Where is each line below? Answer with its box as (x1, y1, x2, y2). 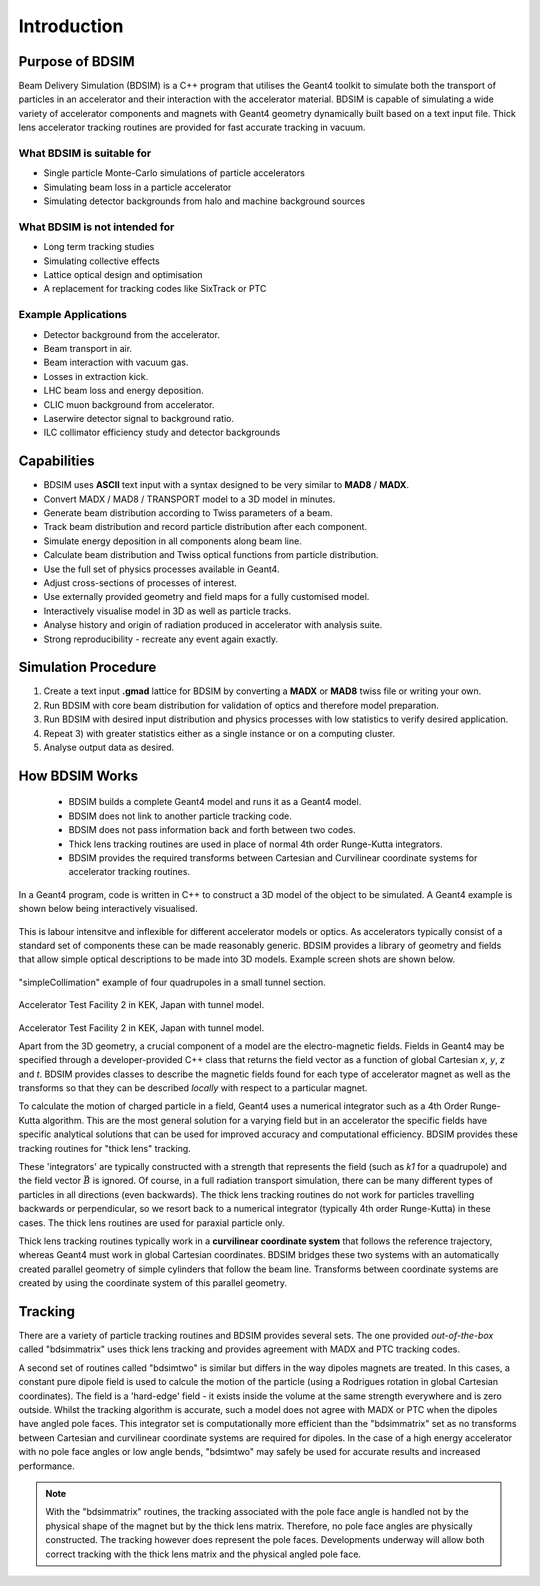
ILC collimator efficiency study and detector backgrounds (43, 426, 281, 439)
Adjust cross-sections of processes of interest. (43, 576, 237, 589)
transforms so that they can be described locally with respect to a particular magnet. (18, 1082, 368, 1094)
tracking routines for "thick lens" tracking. (18, 1142, 192, 1154)
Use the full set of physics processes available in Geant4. (43, 563, 280, 575)
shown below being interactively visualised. (18, 903, 199, 915)
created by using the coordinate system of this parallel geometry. (18, 1277, 288, 1289)
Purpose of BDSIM (18, 53, 135, 70)
